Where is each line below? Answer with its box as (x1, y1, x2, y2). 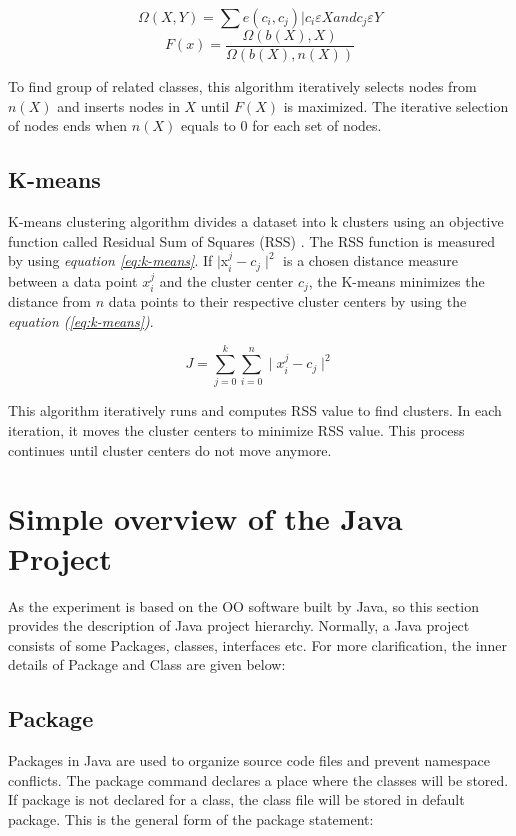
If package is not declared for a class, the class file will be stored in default (8, 789, 465, 810)
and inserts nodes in (57, 95, 180, 116)
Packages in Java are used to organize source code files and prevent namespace (8, 750, 490, 771)
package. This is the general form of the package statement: (8, 808, 374, 829)
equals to (180, 115, 236, 136)
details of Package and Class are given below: (8, 654, 286, 675)
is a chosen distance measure (283, 250, 459, 271)
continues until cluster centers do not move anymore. (8, 439, 332, 460)
